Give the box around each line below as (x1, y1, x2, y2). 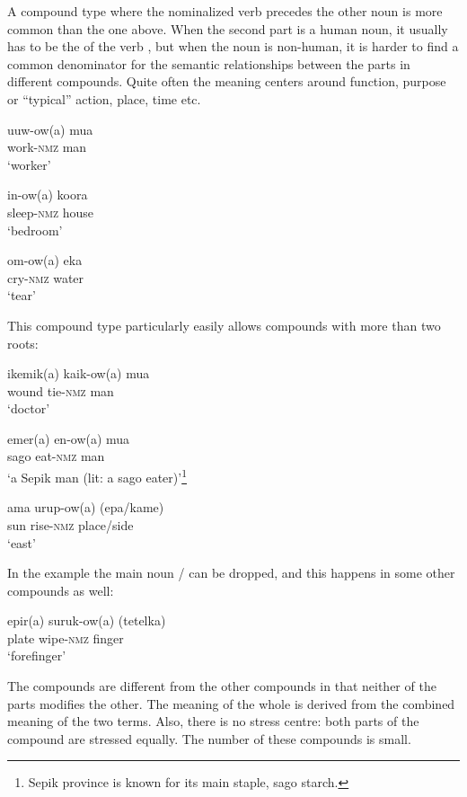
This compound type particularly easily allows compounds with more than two (7, 315, 441, 334)
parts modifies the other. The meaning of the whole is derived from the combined (7, 694, 455, 713)
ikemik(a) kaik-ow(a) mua (7, 364, 150, 383)
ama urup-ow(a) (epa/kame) (7, 498, 164, 517)
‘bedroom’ (7, 220, 63, 239)
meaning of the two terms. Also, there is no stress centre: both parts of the (7, 712, 419, 731)
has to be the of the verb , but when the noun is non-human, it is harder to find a (7, 37, 459, 56)
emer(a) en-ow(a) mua (7, 429, 130, 447)
